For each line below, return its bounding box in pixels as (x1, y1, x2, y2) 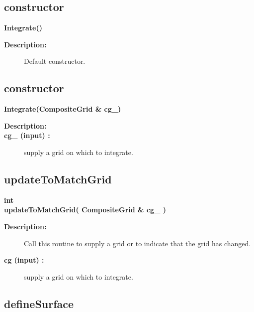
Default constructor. (24, 56, 85, 66)
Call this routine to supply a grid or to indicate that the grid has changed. (24, 238, 251, 248)
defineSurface (4, 296, 74, 311)
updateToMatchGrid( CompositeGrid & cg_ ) (4, 204, 166, 215)
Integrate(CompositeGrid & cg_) (4, 104, 121, 114)
